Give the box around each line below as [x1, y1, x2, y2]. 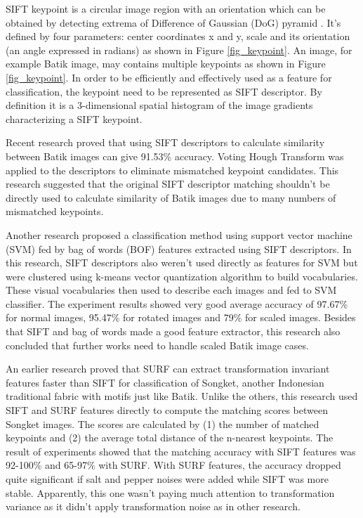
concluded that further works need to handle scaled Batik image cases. [6, 337, 309, 352]
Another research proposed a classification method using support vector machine [6, 227, 352, 242]
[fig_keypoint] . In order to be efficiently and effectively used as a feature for [6, 70, 332, 84]
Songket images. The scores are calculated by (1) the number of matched [6, 416, 319, 431]
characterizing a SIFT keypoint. [6, 111, 143, 126]
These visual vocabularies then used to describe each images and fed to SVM [6, 283, 337, 297]
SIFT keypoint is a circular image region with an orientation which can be [6, 1, 326, 15]
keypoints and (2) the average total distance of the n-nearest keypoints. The [6, 430, 334, 445]
